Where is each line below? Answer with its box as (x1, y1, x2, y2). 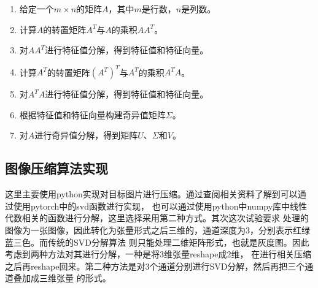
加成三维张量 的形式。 (21, 271, 111, 284)
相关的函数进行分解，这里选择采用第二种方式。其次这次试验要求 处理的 (21, 211, 309, 224)
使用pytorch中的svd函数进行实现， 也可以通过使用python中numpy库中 (13, 199, 290, 212)
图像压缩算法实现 (5, 159, 108, 178)
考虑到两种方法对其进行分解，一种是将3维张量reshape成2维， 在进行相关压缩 (5, 248, 312, 260)
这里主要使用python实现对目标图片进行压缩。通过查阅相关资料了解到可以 (5, 188, 298, 200)
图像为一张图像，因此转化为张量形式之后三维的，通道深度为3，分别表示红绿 (5, 224, 310, 237)
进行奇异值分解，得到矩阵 (34, 129, 138, 142)
